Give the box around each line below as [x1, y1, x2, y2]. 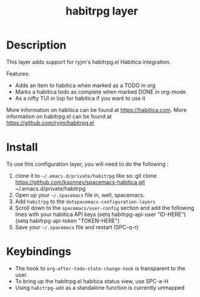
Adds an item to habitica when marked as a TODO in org [15, 82, 156, 89]
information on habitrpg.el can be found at [6, 113, 112, 120]
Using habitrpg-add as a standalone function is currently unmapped [15, 284, 185, 291]
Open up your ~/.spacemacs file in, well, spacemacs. [15, 191, 145, 198]
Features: [6, 70, 30, 77]
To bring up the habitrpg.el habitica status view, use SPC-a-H [15, 277, 168, 285]
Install [6, 140, 38, 154]
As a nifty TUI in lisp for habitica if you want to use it [15, 94, 145, 102]
